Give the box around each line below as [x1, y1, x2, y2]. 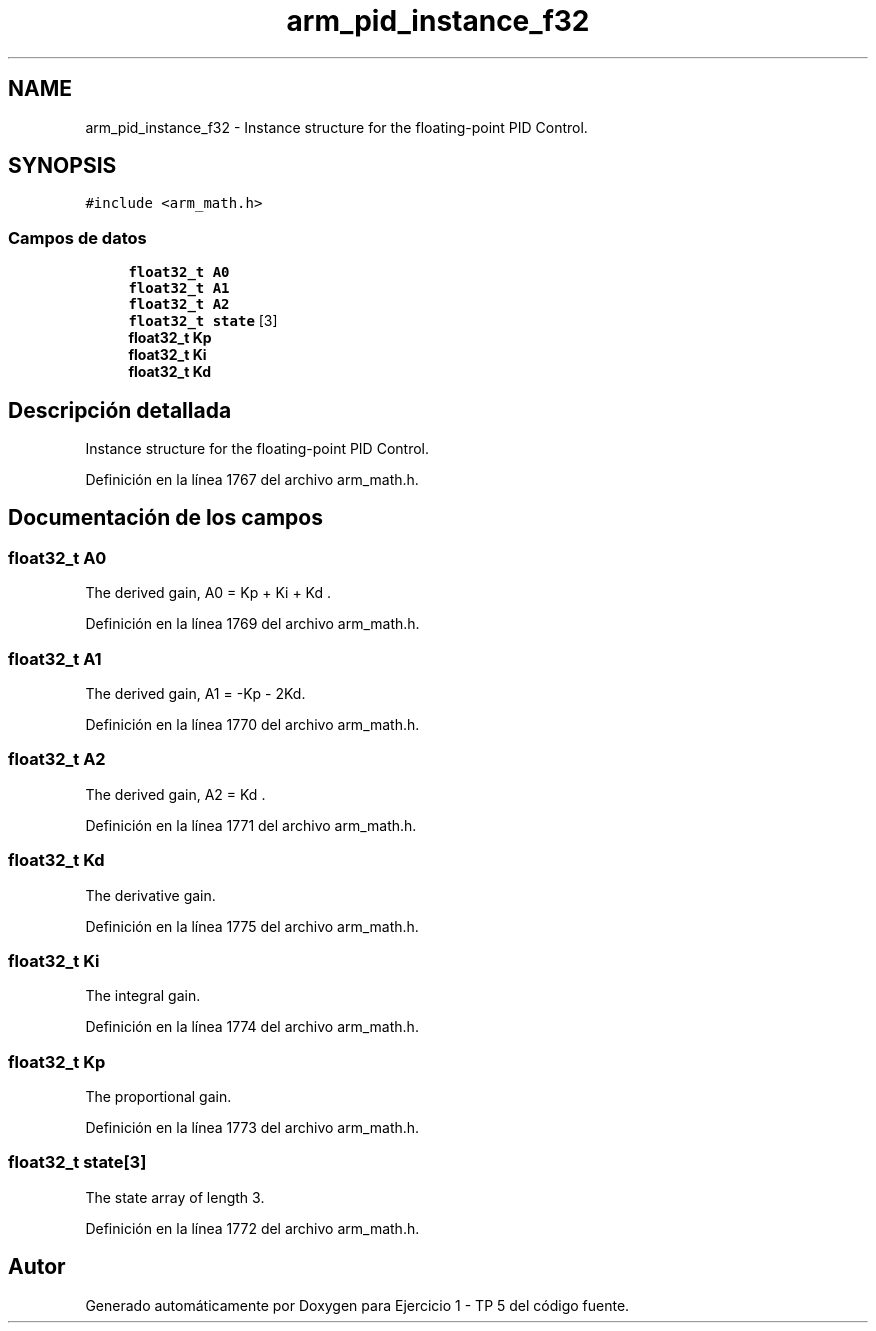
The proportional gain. [85, 1088, 232, 1105]
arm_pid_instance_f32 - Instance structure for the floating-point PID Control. [85, 118, 588, 136]
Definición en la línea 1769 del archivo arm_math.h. [85, 615, 420, 633]
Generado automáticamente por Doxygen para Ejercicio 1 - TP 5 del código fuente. [85, 1296, 630, 1314]
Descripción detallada [8, 397, 232, 423]
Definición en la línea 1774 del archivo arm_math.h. [85, 1018, 419, 1036]
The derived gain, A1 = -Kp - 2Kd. [85, 685, 306, 702]
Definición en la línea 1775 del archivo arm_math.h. [85, 917, 419, 935]
